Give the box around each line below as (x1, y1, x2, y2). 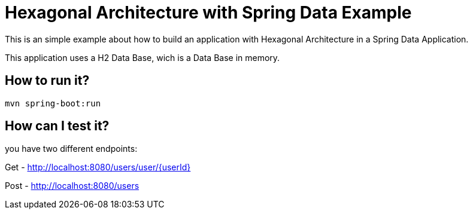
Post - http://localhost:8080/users (5, 181, 140, 191)
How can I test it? (5, 118, 110, 134)
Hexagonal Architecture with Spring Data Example (5, 2, 412, 23)
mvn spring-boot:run (5, 98, 101, 108)
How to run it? (5, 73, 90, 88)
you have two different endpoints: (5, 143, 138, 154)
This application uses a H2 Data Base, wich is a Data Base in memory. (5, 52, 280, 63)
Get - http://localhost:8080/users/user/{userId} (5, 162, 191, 173)
